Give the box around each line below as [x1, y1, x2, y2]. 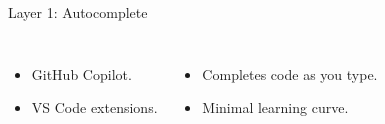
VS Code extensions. [31, 97, 158, 118]
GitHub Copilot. [31, 63, 132, 84]
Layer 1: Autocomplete [8, 2, 148, 22]
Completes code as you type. [202, 63, 378, 84]
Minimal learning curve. [202, 97, 349, 118]
